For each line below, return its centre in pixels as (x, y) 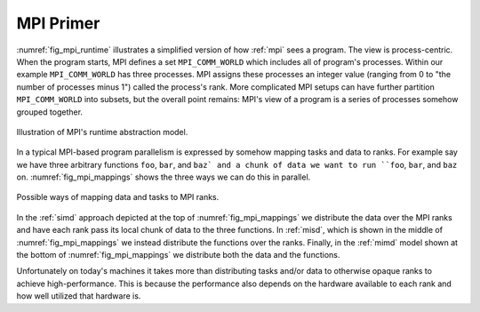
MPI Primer (58, 23)
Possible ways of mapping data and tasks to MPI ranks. (118, 197)
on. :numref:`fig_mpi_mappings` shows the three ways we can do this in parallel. (164, 177)
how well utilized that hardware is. (79, 296)
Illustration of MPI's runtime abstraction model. (102, 132)
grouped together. (50, 112)
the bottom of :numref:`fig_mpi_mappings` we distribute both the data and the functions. (178, 255)
